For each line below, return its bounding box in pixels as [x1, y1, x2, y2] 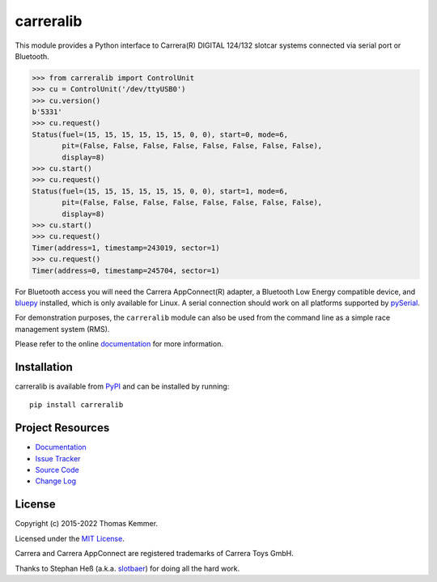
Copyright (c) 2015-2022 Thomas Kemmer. [15, 519, 158, 529]
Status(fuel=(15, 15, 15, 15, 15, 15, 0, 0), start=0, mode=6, [32, 130, 289, 139]
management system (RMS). [15, 324, 110, 333]
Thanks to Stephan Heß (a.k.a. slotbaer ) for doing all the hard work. [15, 563, 240, 573]
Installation [15, 360, 73, 374]
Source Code [35, 465, 80, 475]
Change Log [35, 476, 77, 486]
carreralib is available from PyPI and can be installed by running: [15, 381, 230, 392]
